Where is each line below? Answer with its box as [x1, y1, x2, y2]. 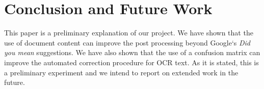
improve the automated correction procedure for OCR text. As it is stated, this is [4, 57, 259, 67]
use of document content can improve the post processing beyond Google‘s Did [4, 37, 251, 48]
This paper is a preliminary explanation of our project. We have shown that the [4, 27, 253, 38]
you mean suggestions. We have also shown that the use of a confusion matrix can [4, 47, 260, 58]
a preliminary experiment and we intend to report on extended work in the [4, 67, 239, 77]
